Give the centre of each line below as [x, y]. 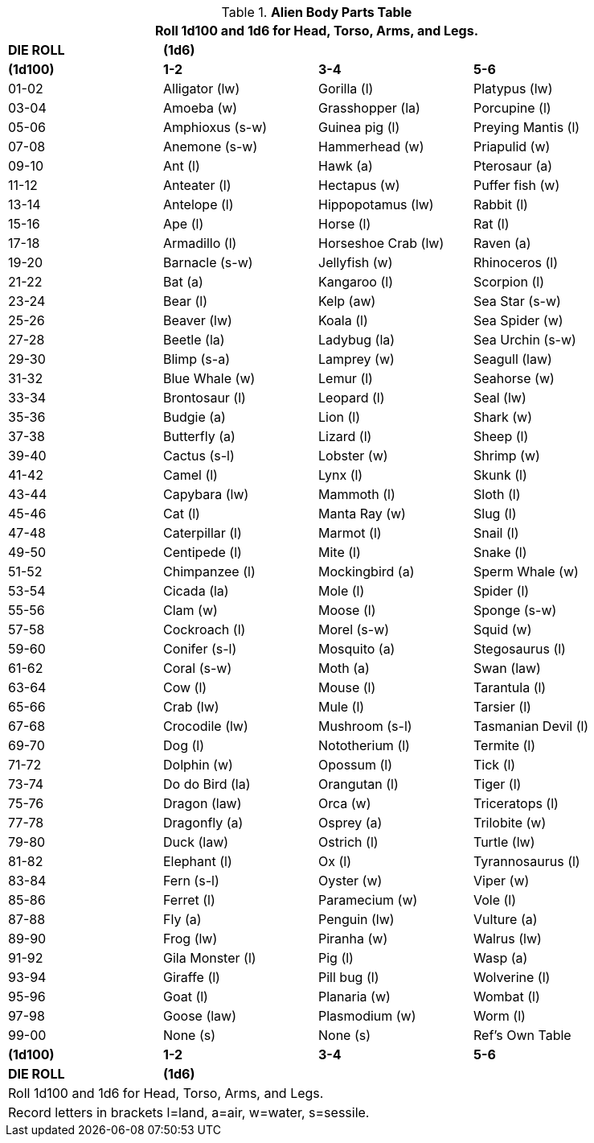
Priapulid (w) [512, 146]
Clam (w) [190, 610]
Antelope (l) [199, 204]
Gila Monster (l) [210, 958]
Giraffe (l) [192, 977]
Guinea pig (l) [359, 127]
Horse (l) [345, 224]
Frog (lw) [190, 939]
